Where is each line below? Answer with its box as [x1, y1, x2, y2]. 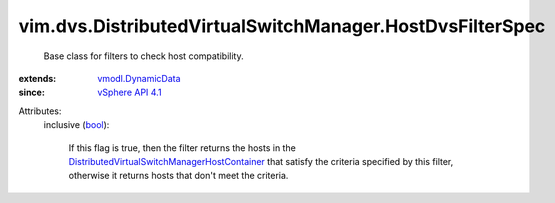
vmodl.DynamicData [97, 72, 181, 84]
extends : [18, 72, 57, 84]
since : [18, 86, 45, 99]
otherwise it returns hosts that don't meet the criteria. [68, 170, 289, 182]
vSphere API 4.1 [97, 86, 162, 99]
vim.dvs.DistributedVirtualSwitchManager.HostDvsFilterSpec [18, 15, 546, 37]
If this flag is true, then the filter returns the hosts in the [68, 141, 297, 154]
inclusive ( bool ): [43, 119, 110, 131]
